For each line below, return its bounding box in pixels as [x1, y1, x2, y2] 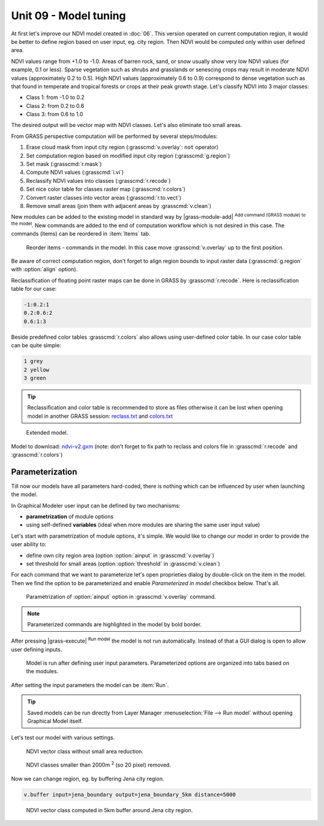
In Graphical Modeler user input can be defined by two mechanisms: [11, 502, 181, 509]
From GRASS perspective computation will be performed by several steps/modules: [11, 132, 218, 140]
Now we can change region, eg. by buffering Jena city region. [11, 775, 164, 782]
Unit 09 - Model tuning [11, 9, 126, 22]
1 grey [23, 358, 43, 365]
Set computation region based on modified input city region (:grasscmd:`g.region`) [26, 152, 230, 159]
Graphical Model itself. [27, 718, 83, 725]
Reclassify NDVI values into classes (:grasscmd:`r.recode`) [26, 177, 171, 184]
